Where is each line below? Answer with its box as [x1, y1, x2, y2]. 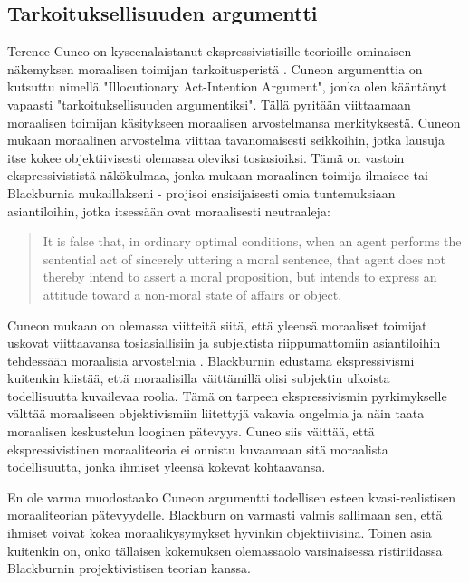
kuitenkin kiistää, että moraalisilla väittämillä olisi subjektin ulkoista [7, 368, 390, 387]
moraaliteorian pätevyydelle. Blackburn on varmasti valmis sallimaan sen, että [7, 505, 443, 524]
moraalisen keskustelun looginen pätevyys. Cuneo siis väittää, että [7, 422, 375, 441]
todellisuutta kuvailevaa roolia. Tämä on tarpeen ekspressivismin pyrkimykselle [7, 386, 447, 405]
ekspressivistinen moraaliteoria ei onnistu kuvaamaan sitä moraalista [7, 439, 388, 458]
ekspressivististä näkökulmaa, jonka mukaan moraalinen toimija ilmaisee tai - [7, 166, 437, 185]
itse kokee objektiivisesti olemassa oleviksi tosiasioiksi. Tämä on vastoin [7, 148, 405, 167]
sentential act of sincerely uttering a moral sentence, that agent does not [43, 249, 445, 268]
